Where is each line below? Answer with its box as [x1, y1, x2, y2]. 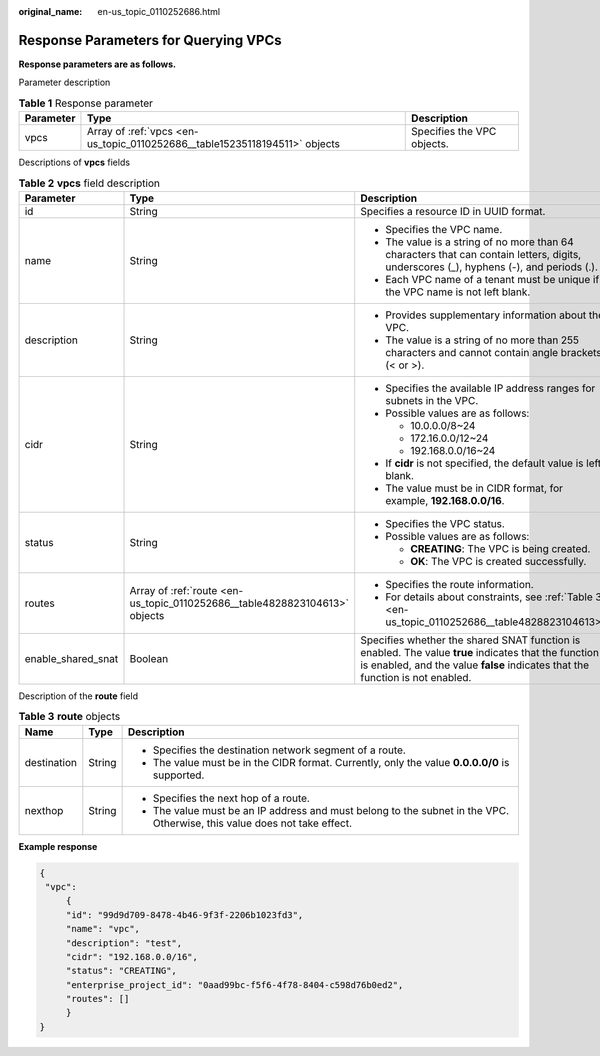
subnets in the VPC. [385, 393, 479, 407]
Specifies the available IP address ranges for [385, 381, 596, 395]
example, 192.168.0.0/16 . [385, 493, 505, 507]
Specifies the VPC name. [385, 222, 503, 236]
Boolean [129, 651, 169, 665]
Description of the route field [18, 690, 139, 702]
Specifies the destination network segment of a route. [152, 743, 407, 757]
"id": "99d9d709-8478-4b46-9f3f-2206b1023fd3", [65, 909, 304, 920]
